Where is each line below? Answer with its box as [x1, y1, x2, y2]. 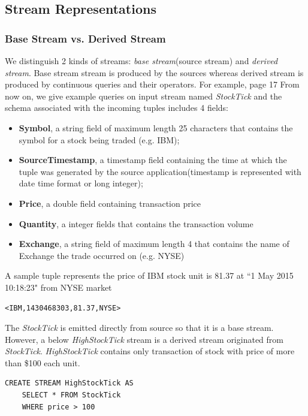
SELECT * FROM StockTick [22, 391, 121, 400]
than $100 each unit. [5, 356, 80, 369]
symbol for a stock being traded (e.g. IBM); [19, 133, 180, 146]
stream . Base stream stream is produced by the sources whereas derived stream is [5, 66, 304, 79]
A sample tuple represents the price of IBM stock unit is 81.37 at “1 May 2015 [5, 269, 294, 282]
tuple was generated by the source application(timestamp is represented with [19, 165, 301, 177]
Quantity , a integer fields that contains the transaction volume [19, 217, 253, 230]
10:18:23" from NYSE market [5, 281, 112, 293]
